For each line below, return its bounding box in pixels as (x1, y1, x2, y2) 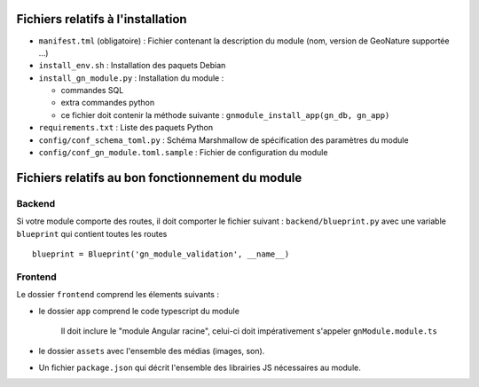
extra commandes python (60, 98, 155, 108)
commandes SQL (60, 85, 124, 96)
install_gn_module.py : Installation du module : (38, 72, 224, 83)
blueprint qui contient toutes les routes (16, 228, 168, 239)
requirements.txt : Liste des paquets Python (38, 122, 213, 133)
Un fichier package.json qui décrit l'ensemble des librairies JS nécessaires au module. (38, 362, 361, 373)
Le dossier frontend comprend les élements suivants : (16, 289, 219, 300)
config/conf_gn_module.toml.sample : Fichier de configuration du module (38, 147, 328, 158)
